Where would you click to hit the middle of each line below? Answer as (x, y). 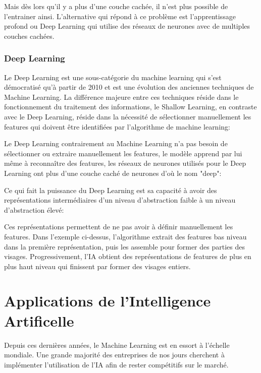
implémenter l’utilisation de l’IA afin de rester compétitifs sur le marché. (116, 364)
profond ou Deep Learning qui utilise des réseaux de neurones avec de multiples (127, 26)
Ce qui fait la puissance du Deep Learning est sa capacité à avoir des (111, 190)
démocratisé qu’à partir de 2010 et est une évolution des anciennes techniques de (129, 87)
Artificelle (39, 320)
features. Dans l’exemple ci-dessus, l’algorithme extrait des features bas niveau (125, 236)
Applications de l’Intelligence (108, 301)
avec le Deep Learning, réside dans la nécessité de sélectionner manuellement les (128, 116)
